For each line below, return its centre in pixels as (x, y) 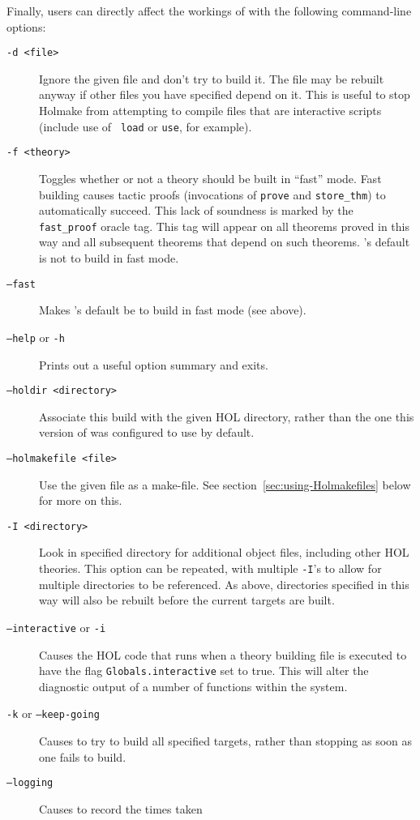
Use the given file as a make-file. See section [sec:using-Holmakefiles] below (225, 484)
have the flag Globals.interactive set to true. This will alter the (204, 671)
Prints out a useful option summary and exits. (154, 364)
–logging (30, 783)
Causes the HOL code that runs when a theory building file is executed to (223, 654)
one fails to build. (83, 756)
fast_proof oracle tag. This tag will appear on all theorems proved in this (224, 226)
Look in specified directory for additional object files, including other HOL (224, 552)
